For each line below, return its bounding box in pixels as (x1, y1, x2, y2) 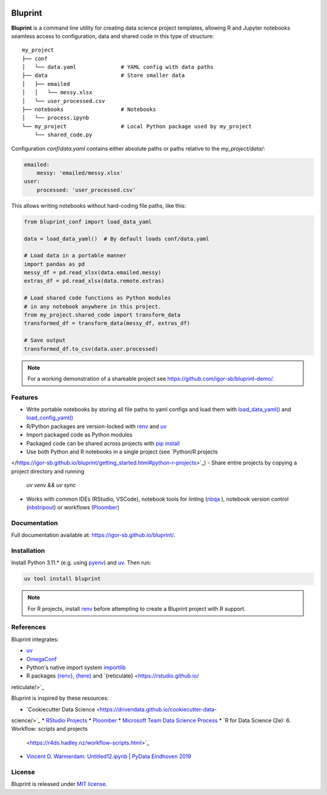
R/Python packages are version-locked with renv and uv (26, 423, 167, 430)
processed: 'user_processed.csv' (36, 186, 136, 193)
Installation (11, 546, 45, 555)
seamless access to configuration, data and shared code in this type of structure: (11, 32, 214, 39)
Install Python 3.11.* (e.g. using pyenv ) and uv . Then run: (11, 559, 151, 566)
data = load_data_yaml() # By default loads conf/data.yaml (24, 235, 210, 242)
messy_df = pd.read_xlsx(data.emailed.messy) (24, 269, 162, 276)
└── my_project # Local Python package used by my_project (22, 123, 252, 130)
